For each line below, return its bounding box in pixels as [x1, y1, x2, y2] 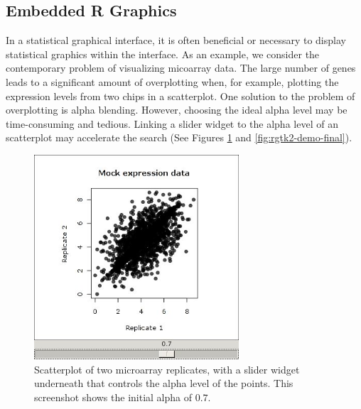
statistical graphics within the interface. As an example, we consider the [6, 46, 320, 61]
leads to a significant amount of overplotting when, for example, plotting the [6, 74, 339, 89]
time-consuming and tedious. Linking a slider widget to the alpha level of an [6, 116, 338, 131]
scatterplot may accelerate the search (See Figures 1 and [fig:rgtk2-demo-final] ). [6, 130, 352, 145]
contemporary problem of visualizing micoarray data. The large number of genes [6, 60, 356, 75]
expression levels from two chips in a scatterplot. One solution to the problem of [6, 88, 355, 103]
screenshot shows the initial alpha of [34, 389, 193, 404]
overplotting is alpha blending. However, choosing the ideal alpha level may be [6, 102, 347, 117]
